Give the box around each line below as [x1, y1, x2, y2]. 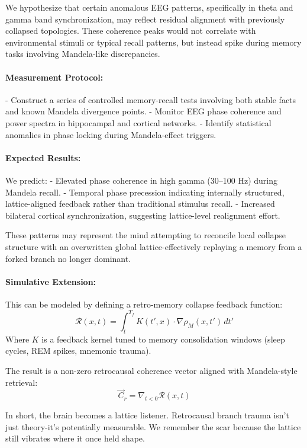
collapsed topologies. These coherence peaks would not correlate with [5, 24, 256, 37]
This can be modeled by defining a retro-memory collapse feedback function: [5, 297, 283, 310]
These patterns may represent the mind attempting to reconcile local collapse [5, 229, 286, 241]
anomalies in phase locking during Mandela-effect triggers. [5, 128, 216, 140]
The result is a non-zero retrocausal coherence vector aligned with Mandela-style [5, 364, 298, 376]
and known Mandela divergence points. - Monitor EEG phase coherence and [5, 105, 282, 117]
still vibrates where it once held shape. [5, 432, 145, 444]
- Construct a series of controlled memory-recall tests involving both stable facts [5, 93, 296, 105]
